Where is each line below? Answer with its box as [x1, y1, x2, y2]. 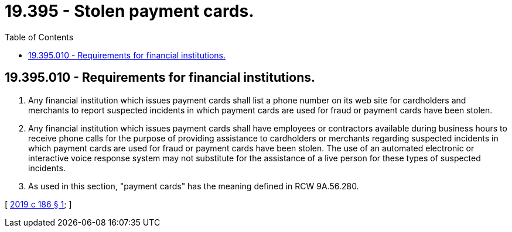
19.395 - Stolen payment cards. [5, 1, 254, 21]
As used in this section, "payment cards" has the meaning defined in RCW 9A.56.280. [28, 181, 359, 191]
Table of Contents [5, 32, 74, 42]
